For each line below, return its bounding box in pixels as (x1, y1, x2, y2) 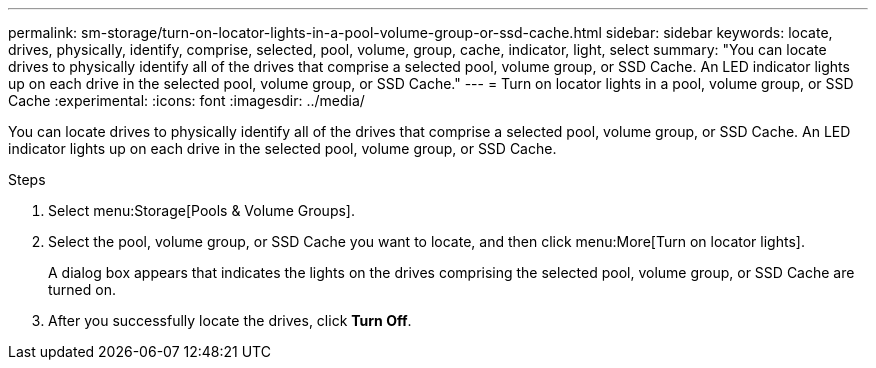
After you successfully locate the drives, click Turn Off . (48, 312, 412, 329)
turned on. (48, 281, 116, 298)
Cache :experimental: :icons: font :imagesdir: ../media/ (8, 92, 365, 109)
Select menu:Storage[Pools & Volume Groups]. (48, 202, 355, 219)
